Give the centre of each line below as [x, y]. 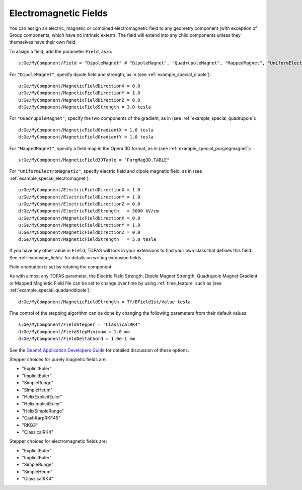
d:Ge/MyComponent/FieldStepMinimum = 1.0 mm [74, 332]
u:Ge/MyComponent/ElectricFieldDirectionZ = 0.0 [79, 204]
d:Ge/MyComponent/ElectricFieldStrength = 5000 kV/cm [89, 211]
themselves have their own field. [43, 42]
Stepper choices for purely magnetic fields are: [58, 359]
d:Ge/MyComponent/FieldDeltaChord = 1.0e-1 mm [77, 339]
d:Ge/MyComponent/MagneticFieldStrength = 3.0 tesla [85, 107]
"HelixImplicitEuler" [42, 404]
